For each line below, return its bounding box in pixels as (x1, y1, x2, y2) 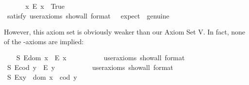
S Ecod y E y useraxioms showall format (7, 62, 173, 72)
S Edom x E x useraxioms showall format (16, 52, 185, 63)
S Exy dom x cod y (7, 71, 77, 82)
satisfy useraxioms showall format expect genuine (7, 10, 169, 20)
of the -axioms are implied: (4, 36, 84, 46)
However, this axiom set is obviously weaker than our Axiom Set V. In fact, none (4, 27, 245, 37)
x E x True (25, 1, 65, 11)
